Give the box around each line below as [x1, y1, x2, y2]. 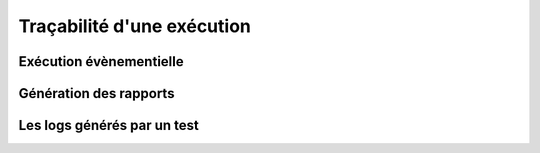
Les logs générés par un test [18, 117, 200, 134]
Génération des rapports [18, 85, 175, 102]
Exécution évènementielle [18, 53, 184, 70]
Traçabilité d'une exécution [18, 15, 252, 37]
